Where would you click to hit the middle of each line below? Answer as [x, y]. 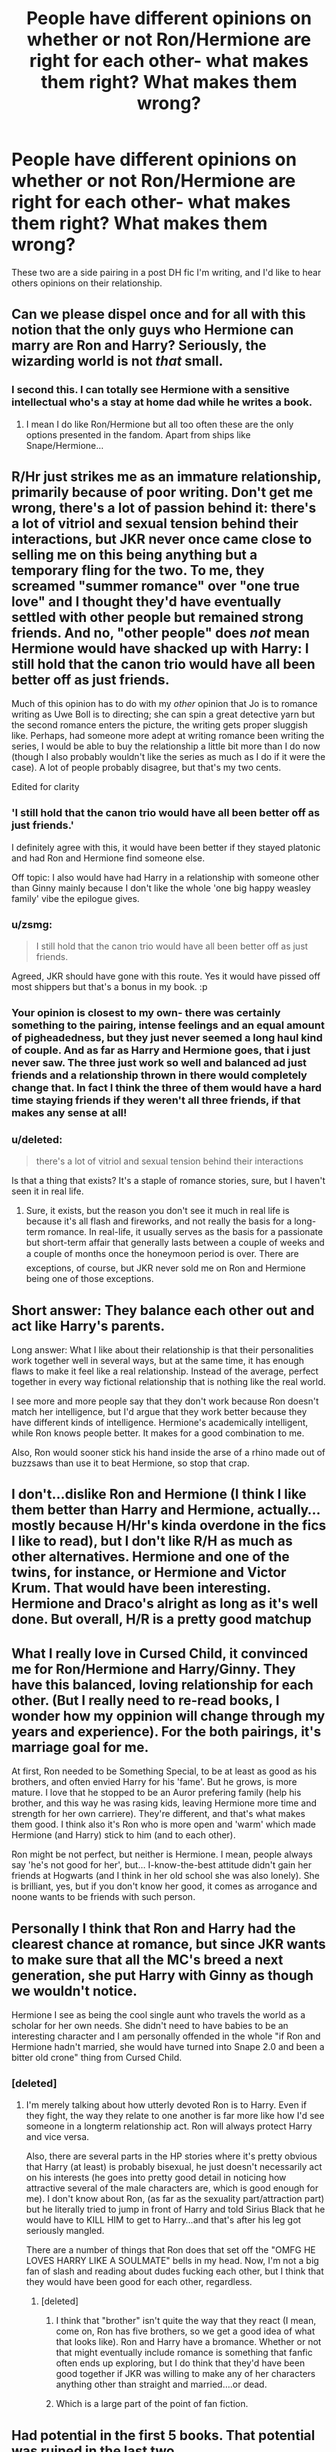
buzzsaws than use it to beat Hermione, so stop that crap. [130, 1463]
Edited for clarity [45, 787]
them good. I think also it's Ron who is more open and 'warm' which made [164, 1824]
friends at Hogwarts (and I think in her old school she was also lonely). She [166, 1876]
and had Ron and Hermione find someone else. [108, 858]
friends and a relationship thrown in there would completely [159, 1075]
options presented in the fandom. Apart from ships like [138, 434]
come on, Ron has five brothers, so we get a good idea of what [185, 2331]
